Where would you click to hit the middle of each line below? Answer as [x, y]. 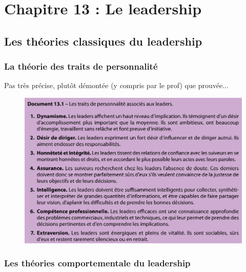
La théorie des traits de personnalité [81, 66]
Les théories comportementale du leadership [97, 263]
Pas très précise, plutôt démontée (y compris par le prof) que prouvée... [116, 85]
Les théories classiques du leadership [103, 41]
